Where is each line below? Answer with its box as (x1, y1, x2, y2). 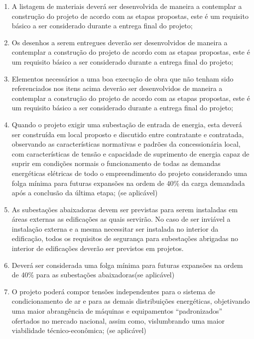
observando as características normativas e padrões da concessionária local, (11, 139, 241, 149)
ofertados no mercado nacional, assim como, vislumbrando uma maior (11, 315, 225, 326)
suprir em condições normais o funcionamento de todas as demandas (11, 158, 221, 169)
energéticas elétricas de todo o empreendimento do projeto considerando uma (11, 168, 248, 178)
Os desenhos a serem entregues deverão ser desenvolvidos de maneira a (11, 37, 228, 47)
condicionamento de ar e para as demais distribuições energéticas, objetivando (11, 296, 250, 306)
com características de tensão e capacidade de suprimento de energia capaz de (11, 148, 250, 159)
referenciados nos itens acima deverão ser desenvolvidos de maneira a (11, 83, 223, 93)
